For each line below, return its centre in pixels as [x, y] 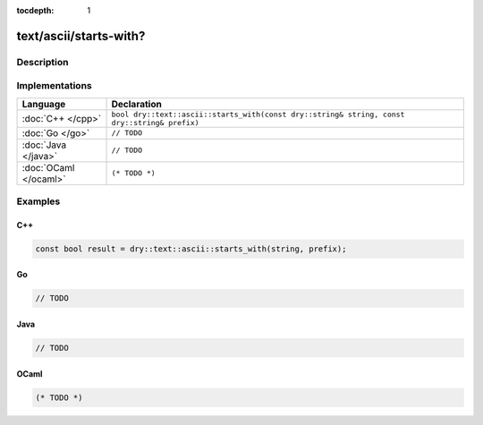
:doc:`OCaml [48, 167]
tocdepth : [35, 10]
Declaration [137, 104]
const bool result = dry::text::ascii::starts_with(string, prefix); [191, 249]
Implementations [55, 86]
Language [44, 104]
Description [42, 62]
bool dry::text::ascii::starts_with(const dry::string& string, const [258, 114]
